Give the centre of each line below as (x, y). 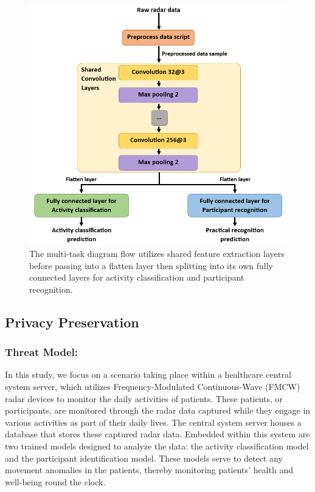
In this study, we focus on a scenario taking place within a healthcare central (148, 374)
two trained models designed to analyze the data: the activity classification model (157, 446)
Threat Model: (41, 352)
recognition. (51, 289)
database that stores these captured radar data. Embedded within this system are (157, 434)
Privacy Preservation (72, 322)
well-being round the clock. (55, 481)
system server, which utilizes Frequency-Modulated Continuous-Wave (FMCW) (153, 386)
